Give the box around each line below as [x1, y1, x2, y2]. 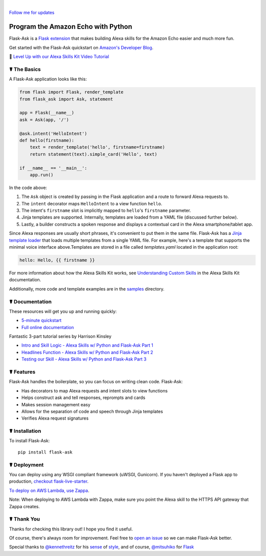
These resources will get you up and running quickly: [9, 308, 117, 314]
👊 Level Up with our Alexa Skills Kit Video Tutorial [9, 54, 109, 60]
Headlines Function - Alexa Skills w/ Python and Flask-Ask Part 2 [21, 349, 153, 355]
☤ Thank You [9, 516, 40, 523]
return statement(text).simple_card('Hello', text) [30, 151, 158, 157]
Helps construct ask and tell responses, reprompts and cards [21, 394, 145, 401]
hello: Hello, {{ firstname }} [19, 257, 96, 263]
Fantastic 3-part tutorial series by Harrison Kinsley [9, 333, 112, 339]
